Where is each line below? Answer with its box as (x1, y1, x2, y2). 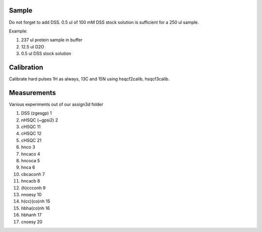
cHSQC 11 (21, 124, 41, 130)
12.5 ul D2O (21, 44, 45, 49)
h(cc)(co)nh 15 (21, 199, 50, 204)
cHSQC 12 (21, 131, 42, 137)
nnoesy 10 (21, 191, 42, 197)
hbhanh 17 (21, 212, 42, 218)
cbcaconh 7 (21, 171, 45, 177)
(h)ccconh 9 (21, 185, 46, 191)
